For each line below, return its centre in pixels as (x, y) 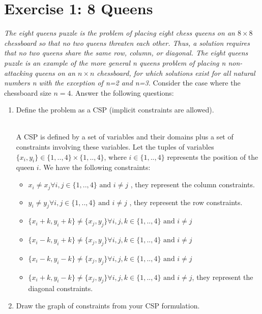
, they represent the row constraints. (186, 202)
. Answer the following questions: (122, 92)
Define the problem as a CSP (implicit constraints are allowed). (115, 110)
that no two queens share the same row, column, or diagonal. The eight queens (126, 53)
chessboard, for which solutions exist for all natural (176, 73)
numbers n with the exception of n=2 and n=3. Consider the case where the (122, 83)
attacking (18, 73)
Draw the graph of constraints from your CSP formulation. (108, 306)
